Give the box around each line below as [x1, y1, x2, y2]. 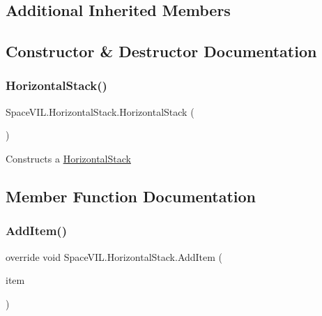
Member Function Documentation [6, 185, 256, 206]
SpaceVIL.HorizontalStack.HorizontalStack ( [6, 104, 194, 119]
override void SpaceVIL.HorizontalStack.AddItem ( [6, 249, 223, 264]
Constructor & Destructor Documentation [6, 40, 317, 62]
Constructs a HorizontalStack [6, 151, 131, 165]
